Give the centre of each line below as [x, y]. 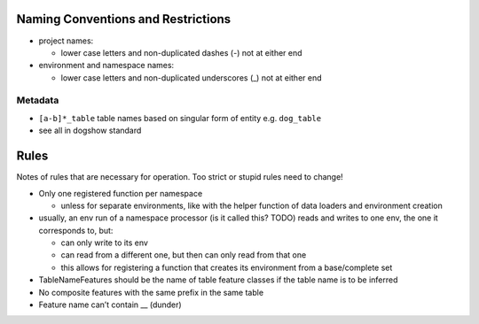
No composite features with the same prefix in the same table [151, 292]
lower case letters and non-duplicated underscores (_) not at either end [192, 77]
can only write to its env [104, 243]
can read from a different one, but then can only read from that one [184, 255]
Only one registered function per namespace [121, 193]
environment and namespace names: [106, 66]
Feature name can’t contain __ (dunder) [110, 305]
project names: [66, 41]
